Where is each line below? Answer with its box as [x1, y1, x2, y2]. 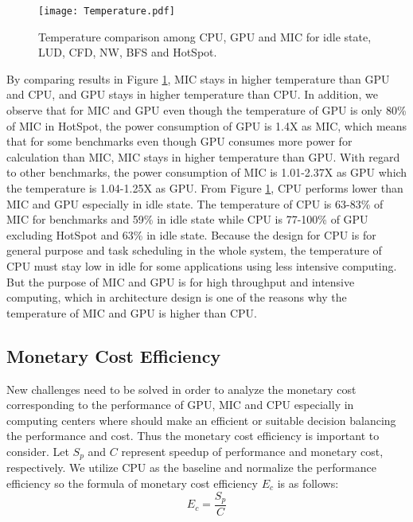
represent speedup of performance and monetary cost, [121, 442, 384, 459]
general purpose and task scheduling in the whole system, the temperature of [6, 242, 382, 259]
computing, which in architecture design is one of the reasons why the [6, 289, 347, 306]
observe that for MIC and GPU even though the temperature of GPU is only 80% [6, 102, 407, 119]
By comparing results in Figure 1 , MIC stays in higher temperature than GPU [6, 70, 390, 87]
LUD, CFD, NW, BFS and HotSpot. [38, 44, 217, 60]
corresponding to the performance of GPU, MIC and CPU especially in [6, 396, 354, 413]
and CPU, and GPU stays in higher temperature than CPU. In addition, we [6, 86, 378, 103]
